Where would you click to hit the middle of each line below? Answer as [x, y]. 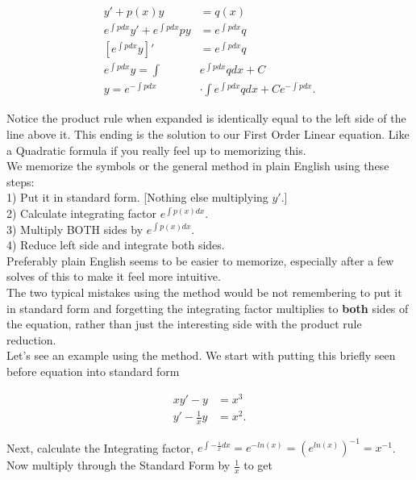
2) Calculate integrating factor [81, 213]
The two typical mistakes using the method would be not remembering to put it [204, 292]
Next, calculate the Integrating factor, [100, 447]
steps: [21, 181]
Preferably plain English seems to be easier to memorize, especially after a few [200, 260]
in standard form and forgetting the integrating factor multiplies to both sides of [208, 308]
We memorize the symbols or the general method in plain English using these [198, 166]
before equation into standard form [93, 371]
